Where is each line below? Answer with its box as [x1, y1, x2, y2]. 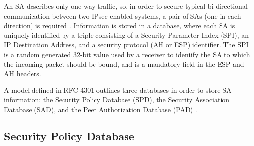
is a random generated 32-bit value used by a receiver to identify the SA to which [4, 49, 250, 59]
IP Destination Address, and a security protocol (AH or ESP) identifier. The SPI [4, 39, 249, 50]
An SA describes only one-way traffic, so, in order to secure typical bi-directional [4, 1, 248, 11]
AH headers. [4, 68, 41, 79]
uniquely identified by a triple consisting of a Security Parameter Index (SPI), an [4, 29, 249, 40]
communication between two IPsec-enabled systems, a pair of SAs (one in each [4, 10, 241, 21]
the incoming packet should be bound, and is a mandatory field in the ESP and [4, 58, 244, 69]
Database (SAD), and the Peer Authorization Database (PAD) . [4, 104, 197, 114]
